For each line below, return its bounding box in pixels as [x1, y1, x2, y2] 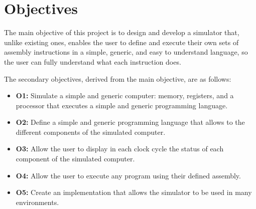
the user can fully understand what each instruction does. [4, 56, 181, 67]
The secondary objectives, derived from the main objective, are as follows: [4, 73, 231, 84]
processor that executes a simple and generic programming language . [16, 100, 228, 110]
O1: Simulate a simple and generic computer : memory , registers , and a [16, 90, 234, 101]
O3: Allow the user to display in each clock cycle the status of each [16, 143, 224, 154]
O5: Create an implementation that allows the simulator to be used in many [16, 187, 252, 197]
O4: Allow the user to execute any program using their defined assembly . [16, 170, 241, 180]
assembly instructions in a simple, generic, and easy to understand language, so [4, 47, 248, 57]
